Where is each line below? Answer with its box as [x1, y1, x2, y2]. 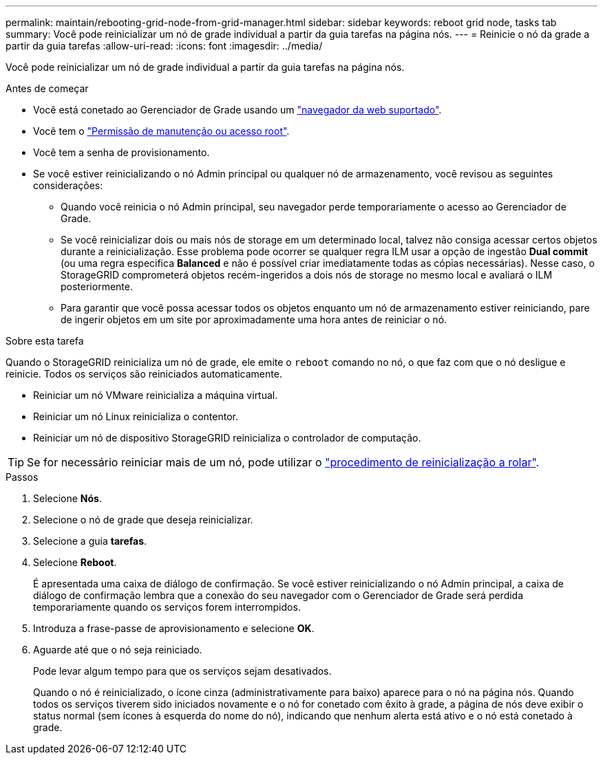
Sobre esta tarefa [6, 335, 84, 347]
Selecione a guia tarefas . [33, 535, 147, 547]
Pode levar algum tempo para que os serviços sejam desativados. [33, 665, 332, 677]
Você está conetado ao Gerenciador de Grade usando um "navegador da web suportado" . [33, 104, 442, 116]
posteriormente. [61, 281, 133, 292]
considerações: [33, 180, 103, 191]
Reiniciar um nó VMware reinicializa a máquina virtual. [33, 389, 278, 401]
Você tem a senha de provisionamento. [33, 146, 210, 158]
